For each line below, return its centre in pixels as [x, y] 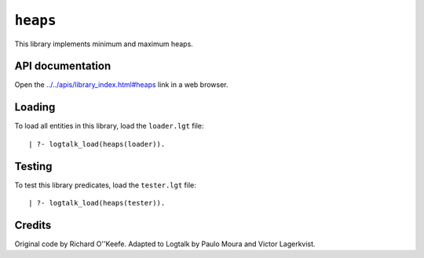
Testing [33, 166]
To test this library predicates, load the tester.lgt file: [105, 185]
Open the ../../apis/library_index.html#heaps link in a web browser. [121, 85]
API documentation [63, 66]
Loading [35, 107]
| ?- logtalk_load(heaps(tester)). [97, 203]
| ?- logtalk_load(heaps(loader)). [97, 144]
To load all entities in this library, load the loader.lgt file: [109, 126]
